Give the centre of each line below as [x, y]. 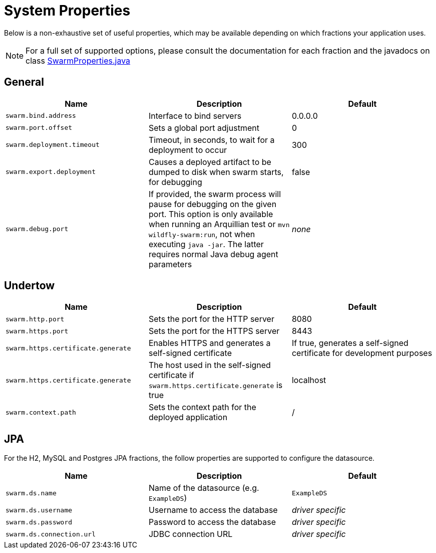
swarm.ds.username [39, 510]
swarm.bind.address [41, 116]
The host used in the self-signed [209, 365]
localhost [309, 380]
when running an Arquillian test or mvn [219, 224]
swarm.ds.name [31, 493]
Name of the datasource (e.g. [204, 488]
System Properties [67, 11]
